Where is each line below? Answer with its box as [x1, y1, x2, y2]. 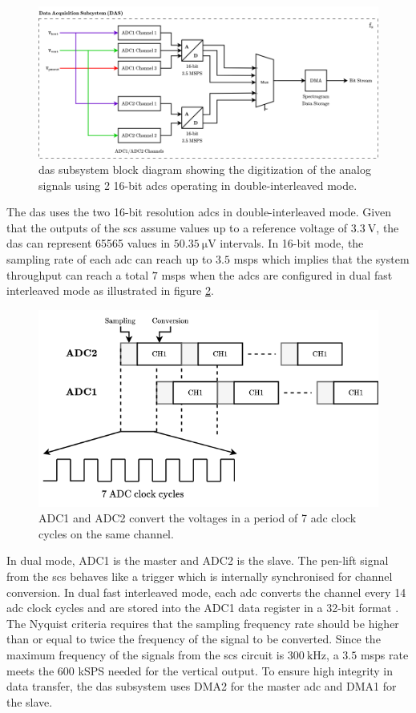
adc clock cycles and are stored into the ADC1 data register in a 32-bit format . [6, 599, 399, 616]
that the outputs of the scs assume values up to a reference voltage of [6, 219, 348, 236]
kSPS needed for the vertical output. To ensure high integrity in [78, 662, 393, 679]
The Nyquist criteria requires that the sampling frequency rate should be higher [6, 614, 399, 631]
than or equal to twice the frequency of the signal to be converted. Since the [6, 630, 381, 647]
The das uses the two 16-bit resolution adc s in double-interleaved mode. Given [6, 203, 392, 220]
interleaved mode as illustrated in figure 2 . [6, 282, 214, 299]
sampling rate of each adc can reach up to [6, 251, 212, 268]
